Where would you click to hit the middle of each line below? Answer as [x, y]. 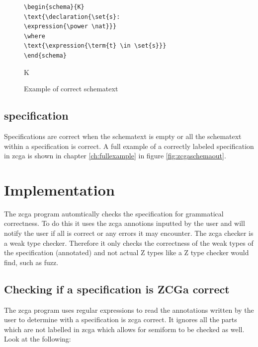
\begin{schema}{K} [54, 7]
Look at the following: [38, 339]
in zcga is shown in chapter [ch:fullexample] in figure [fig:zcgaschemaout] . [115, 156]
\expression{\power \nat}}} [70, 27]
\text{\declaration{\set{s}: [72, 17]
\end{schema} [45, 55]
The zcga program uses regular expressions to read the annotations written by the [129, 310]
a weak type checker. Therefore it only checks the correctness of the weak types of [129, 243]
